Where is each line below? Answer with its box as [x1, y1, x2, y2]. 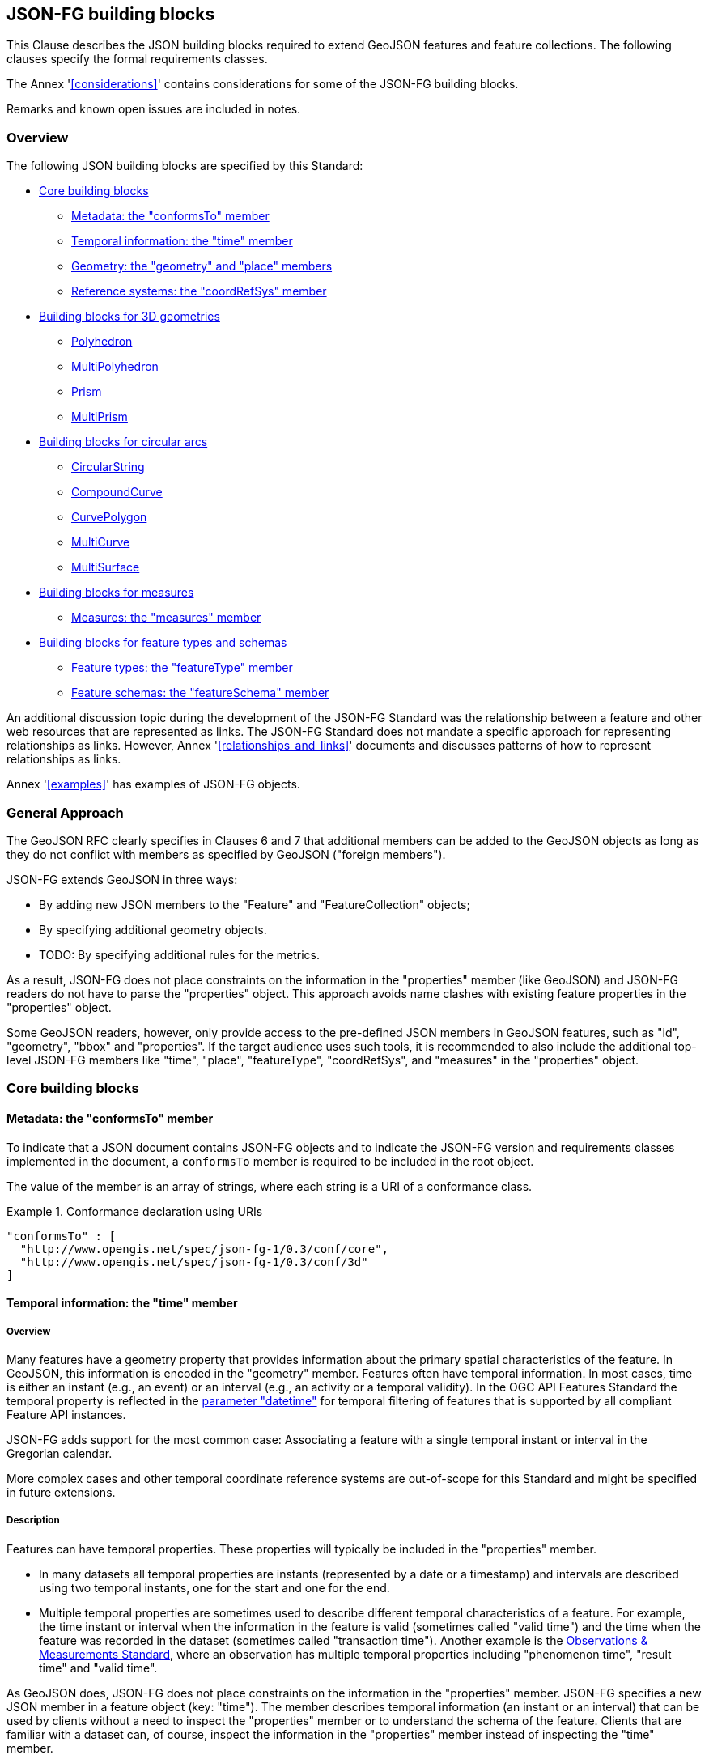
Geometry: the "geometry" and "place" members [71, 259, 333, 274]
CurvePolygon [71, 510, 147, 525]
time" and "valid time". [39, 1660, 158, 1675]
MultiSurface [71, 560, 140, 575]
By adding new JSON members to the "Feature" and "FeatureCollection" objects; [39, 897, 470, 911]
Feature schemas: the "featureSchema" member [71, 686, 329, 700]
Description [6, 1515, 60, 1527]
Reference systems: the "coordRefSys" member [71, 284, 327, 299]
